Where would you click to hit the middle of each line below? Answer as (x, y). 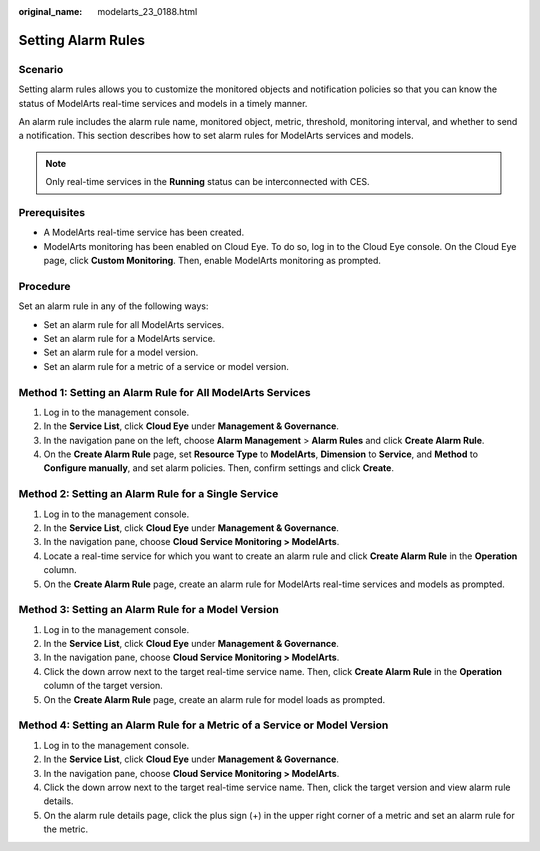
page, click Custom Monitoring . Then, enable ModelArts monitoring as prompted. (212, 261)
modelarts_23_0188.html (147, 11)
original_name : (50, 11)
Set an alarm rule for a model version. (121, 352)
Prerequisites (51, 212)
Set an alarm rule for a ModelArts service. (129, 338)
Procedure (44, 286)
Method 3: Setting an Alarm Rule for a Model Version (148, 610)
